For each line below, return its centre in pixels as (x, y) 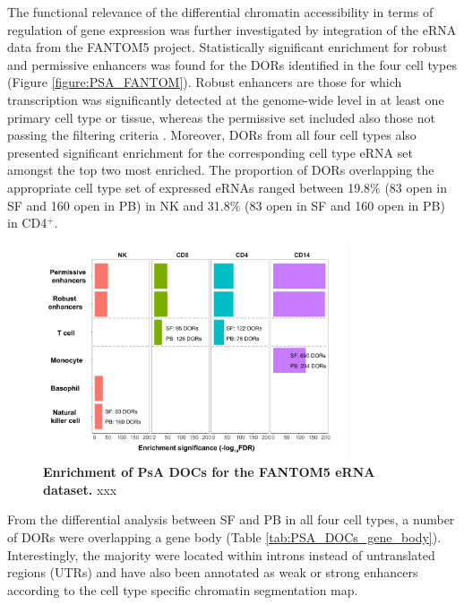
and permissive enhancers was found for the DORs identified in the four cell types (232, 64)
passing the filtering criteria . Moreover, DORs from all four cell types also (212, 135)
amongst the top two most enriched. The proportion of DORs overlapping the (221, 170)
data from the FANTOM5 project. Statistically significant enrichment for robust (228, 47)
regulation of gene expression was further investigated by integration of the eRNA (232, 29)
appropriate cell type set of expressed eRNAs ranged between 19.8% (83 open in (228, 187)
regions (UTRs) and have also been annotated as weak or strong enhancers (213, 572)
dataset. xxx (80, 489)
